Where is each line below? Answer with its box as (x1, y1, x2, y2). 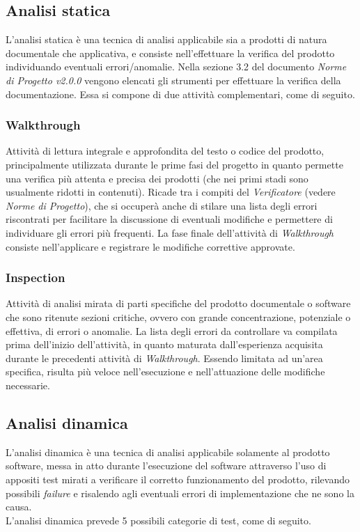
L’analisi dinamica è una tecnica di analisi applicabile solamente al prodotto (6, 444, 330, 459)
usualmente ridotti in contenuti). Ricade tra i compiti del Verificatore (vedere (6, 185, 336, 199)
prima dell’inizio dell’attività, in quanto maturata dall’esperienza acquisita (6, 337, 323, 352)
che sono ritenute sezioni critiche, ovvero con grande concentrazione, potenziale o (6, 309, 351, 324)
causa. (6, 499, 32, 514)
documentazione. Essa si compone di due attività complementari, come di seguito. (6, 86, 355, 101)
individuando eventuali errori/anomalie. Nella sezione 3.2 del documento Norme (6, 59, 347, 74)
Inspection (6, 269, 65, 286)
